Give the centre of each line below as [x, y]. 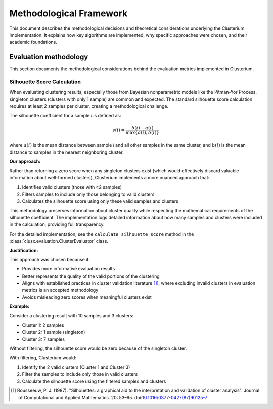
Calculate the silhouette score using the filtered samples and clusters [94, 381]
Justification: [24, 250]
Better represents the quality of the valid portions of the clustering [91, 276]
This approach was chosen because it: [50, 259]
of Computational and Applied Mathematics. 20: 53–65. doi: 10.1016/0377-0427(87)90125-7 [113, 397]
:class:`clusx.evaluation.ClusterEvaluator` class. [59, 241]
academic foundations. [33, 42]
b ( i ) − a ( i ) [143, 128]
